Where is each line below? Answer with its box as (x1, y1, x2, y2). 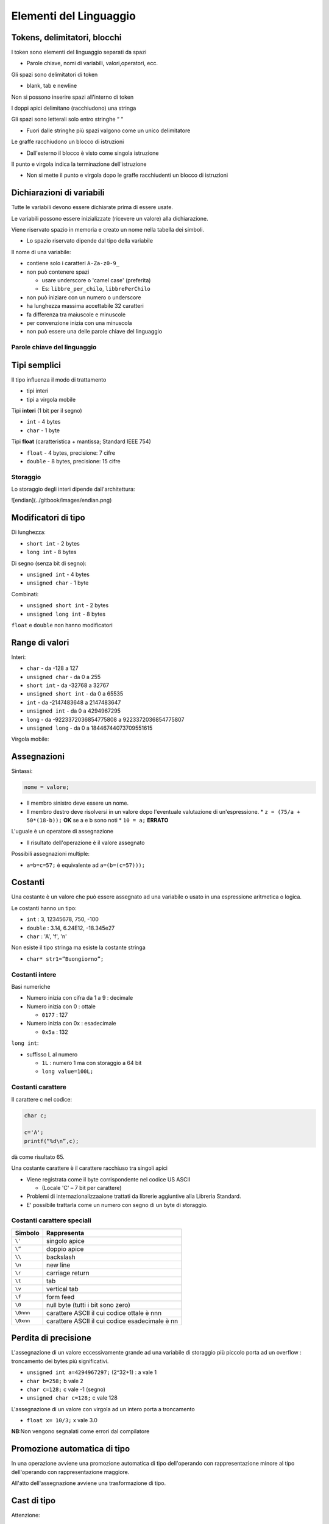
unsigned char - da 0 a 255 (26, 673, 101, 680)
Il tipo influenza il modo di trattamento (11, 376, 107, 383)
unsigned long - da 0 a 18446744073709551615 (26, 724, 153, 732)
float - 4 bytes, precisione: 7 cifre (26, 449, 116, 457)
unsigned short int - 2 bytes (26, 602, 109, 609)
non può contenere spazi (26, 268, 90, 276)
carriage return (46, 1269, 90, 1277)
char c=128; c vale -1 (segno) (26, 1386, 106, 1393)
